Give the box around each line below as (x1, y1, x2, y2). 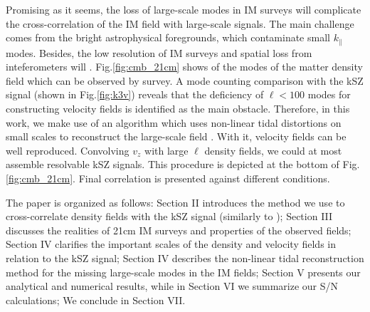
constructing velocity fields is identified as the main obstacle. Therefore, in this (6, 101, 350, 116)
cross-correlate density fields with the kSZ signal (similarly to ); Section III (6, 209, 333, 224)
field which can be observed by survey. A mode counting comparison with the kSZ (6, 73, 364, 88)
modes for (307, 87, 351, 102)
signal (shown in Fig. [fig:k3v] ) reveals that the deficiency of (6, 87, 264, 102)
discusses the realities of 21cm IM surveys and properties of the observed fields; (6, 222, 351, 237)
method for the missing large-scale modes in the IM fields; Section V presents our (6, 264, 361, 279)
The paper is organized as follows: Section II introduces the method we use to (6, 194, 345, 209)
